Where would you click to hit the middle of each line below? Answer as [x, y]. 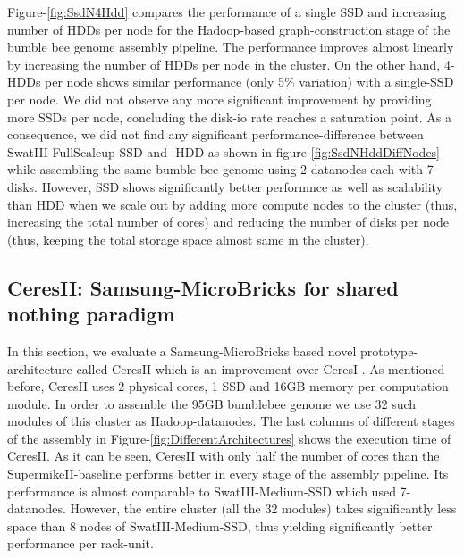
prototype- [389, 350]
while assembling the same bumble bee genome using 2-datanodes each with [215, 169]
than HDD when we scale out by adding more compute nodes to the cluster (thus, [232, 204]
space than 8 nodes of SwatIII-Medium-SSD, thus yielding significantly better [220, 525]
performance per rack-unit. [80, 543]
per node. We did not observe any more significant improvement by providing [219, 99]
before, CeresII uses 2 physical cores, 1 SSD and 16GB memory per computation [228, 386]
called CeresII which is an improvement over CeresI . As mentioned [261, 368]
